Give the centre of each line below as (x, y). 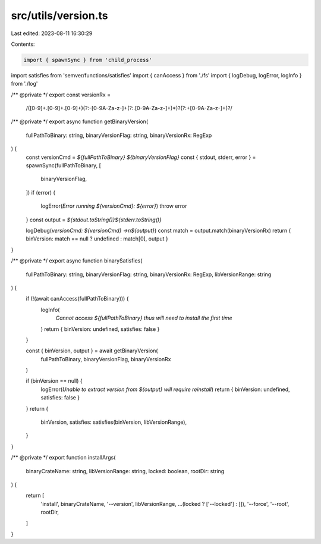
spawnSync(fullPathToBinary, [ (63, 165)
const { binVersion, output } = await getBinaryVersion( (92, 351)
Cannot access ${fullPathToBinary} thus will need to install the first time (144, 318)
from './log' (24, 84)
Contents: (23, 44)
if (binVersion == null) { (54, 381)
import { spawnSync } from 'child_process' (88, 60)
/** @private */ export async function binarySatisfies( (77, 261)
